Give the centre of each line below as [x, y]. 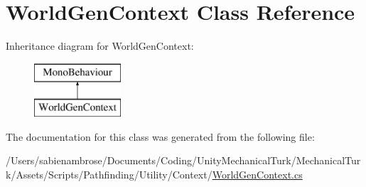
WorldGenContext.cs [257, 175]
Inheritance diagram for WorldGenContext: [100, 46]
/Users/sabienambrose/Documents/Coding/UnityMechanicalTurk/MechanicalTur [183, 160]
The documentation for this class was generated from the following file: [160, 136]
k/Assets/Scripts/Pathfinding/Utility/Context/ [109, 175]
